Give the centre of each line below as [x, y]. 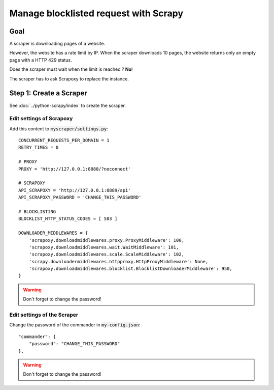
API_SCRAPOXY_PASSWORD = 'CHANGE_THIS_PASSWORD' [80, 198]
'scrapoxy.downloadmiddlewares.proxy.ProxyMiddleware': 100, [107, 240]
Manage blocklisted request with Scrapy [96, 13]
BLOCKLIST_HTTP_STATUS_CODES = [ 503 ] [68, 219]
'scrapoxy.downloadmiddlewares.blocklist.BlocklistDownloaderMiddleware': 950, [131, 269]
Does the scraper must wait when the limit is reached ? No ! [71, 69]
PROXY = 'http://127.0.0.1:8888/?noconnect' [75, 169]
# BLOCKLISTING [37, 212]
